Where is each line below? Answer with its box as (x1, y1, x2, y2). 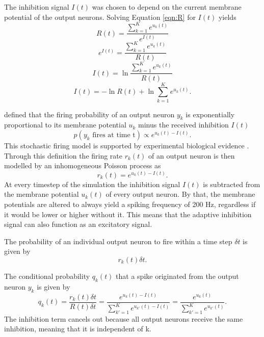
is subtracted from (203, 178, 260, 189)
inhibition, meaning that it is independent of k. (4, 323, 151, 334)
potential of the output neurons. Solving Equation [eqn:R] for (4, 11, 196, 22)
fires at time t (92, 132, 136, 139)
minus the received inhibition (138, 119, 229, 130)
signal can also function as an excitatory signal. (4, 219, 152, 229)
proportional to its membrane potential (4, 119, 126, 130)
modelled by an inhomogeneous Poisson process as (4, 160, 161, 171)
